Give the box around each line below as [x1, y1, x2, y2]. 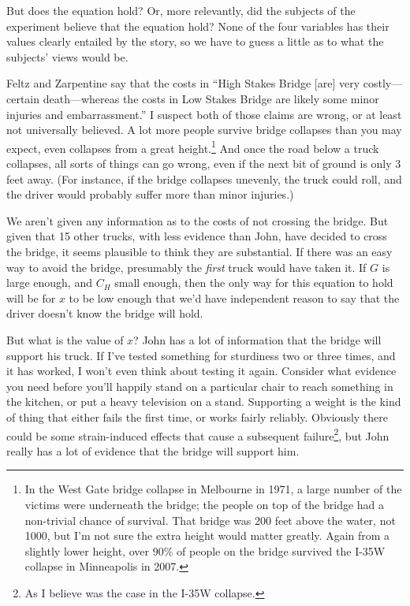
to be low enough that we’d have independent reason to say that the [69, 289, 400, 306]
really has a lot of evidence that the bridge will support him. [6, 442, 300, 459]
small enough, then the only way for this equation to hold [114, 274, 393, 291]
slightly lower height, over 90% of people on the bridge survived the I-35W [24, 542, 386, 559]
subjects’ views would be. [6, 48, 129, 65]
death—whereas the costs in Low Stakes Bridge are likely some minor [43, 90, 379, 106]
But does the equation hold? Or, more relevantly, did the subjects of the [6, 2, 356, 18]
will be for [6, 289, 56, 306]
